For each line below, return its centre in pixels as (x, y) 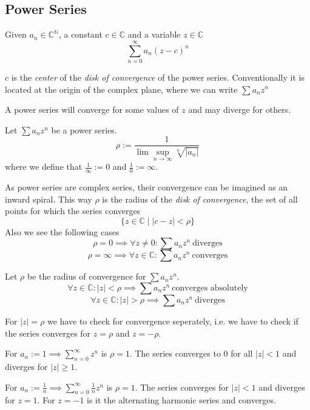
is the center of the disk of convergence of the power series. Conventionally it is (158, 77)
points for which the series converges (73, 211)
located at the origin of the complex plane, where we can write (121, 89)
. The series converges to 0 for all (191, 353)
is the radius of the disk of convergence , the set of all (200, 199)
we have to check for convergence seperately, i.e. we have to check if (173, 321)
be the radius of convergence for (86, 276)
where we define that (44, 166)
